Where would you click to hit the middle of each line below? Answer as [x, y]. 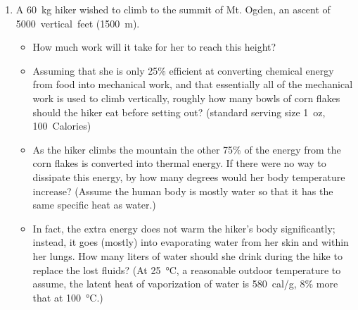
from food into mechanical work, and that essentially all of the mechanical [193, 84]
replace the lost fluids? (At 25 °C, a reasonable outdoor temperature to [187, 269]
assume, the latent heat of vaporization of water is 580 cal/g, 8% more [185, 284]
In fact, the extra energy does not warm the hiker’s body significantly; [184, 228]
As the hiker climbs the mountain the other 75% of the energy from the [187, 149]
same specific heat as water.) [94, 205]
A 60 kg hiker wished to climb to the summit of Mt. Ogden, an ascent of [173, 9]
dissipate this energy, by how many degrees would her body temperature [189, 176]
